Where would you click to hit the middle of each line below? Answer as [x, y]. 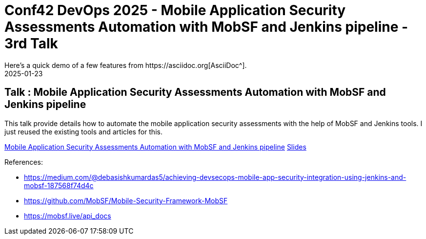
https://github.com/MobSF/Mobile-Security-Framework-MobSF [126, 200]
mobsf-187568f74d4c [59, 185]
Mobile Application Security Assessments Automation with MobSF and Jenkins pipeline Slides [155, 147]
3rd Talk [31, 43]
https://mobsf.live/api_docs [68, 216]
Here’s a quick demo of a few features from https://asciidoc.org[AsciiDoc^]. [126, 65]
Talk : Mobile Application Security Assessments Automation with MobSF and [195, 92]
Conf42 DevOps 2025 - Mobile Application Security [175, 10]
